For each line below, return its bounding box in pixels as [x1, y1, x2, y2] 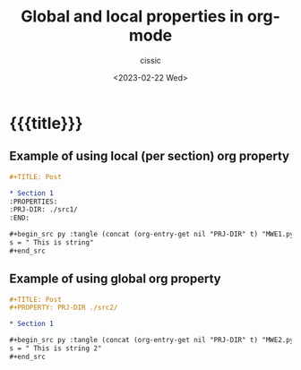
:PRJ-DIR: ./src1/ [9, 205, 78, 214]
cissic [140, 55, 161, 65]
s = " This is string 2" [9, 344, 102, 353]
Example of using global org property [9, 271, 221, 287]
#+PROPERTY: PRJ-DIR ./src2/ [9, 303, 118, 313]
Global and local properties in [21, 6, 245, 27]
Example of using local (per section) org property [9, 149, 289, 164]
